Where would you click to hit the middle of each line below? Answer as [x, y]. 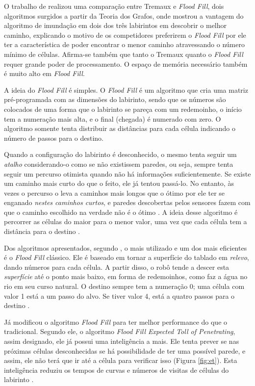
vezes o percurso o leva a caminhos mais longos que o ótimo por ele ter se [115, 193]
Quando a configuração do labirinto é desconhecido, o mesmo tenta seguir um [120, 154]
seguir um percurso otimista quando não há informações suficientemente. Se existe [127, 173]
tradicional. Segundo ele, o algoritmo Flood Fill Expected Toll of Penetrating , [120, 331]
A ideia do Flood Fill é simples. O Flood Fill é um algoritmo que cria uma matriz [126, 90]
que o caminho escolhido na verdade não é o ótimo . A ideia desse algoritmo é [121, 212]
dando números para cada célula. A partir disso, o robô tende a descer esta [117, 267]
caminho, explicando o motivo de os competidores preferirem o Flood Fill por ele [125, 35]
